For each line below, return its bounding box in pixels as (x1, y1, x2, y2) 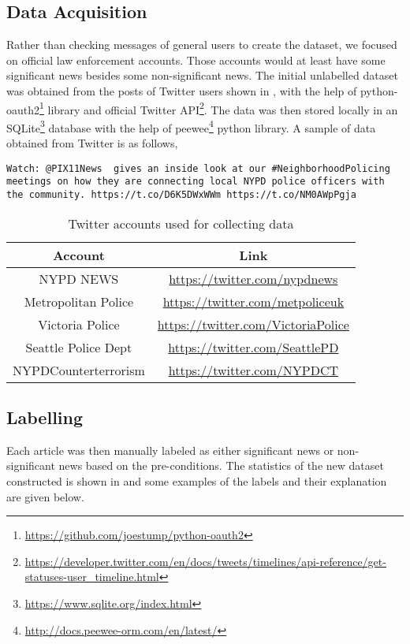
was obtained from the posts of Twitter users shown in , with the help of (6, 82, 357, 99)
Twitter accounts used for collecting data (68, 214, 294, 233)
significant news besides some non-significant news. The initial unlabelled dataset (6, 67, 398, 84)
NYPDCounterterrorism (13, 360, 145, 379)
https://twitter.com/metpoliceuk (162, 292, 345, 311)
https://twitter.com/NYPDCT (168, 360, 338, 379)
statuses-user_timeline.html (24, 568, 159, 585)
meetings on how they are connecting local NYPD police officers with (6, 176, 385, 188)
